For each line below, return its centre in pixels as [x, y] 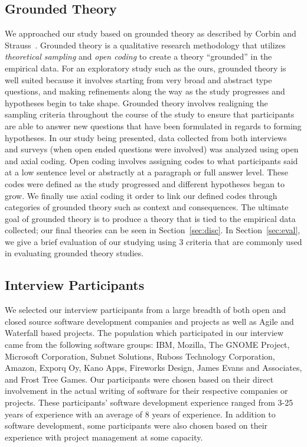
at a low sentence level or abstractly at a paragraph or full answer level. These [146, 172]
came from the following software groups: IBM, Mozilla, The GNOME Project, [147, 345]
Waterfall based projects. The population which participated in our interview [144, 333]
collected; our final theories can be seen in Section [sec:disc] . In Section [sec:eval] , [153, 230]
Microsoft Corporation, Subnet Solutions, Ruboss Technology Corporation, [140, 356]
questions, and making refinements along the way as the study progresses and [145, 91]
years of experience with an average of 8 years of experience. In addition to [140, 414]
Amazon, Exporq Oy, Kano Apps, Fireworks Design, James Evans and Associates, [153, 368]
